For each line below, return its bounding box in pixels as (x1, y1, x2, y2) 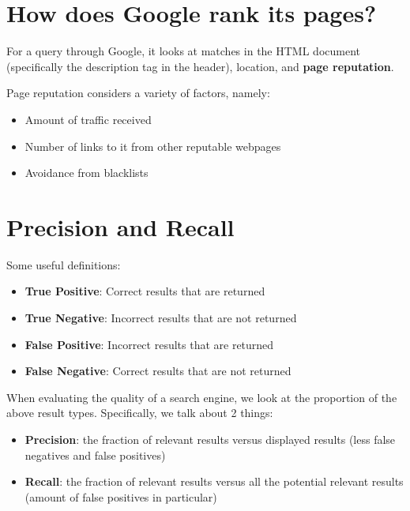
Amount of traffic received (24, 111, 152, 127)
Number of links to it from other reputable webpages (24, 137, 281, 154)
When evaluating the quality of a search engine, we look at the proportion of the (6, 389, 397, 405)
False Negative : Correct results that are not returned (24, 363, 292, 379)
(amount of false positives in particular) (24, 488, 217, 505)
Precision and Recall (6, 210, 235, 242)
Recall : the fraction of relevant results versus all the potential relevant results (24, 473, 404, 490)
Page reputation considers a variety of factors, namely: (6, 85, 270, 101)
